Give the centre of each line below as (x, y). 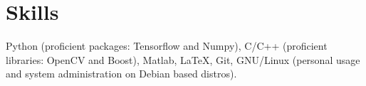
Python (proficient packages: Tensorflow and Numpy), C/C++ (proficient (167, 46)
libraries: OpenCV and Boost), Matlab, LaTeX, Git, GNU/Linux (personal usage (183, 59)
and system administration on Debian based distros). (121, 74)
